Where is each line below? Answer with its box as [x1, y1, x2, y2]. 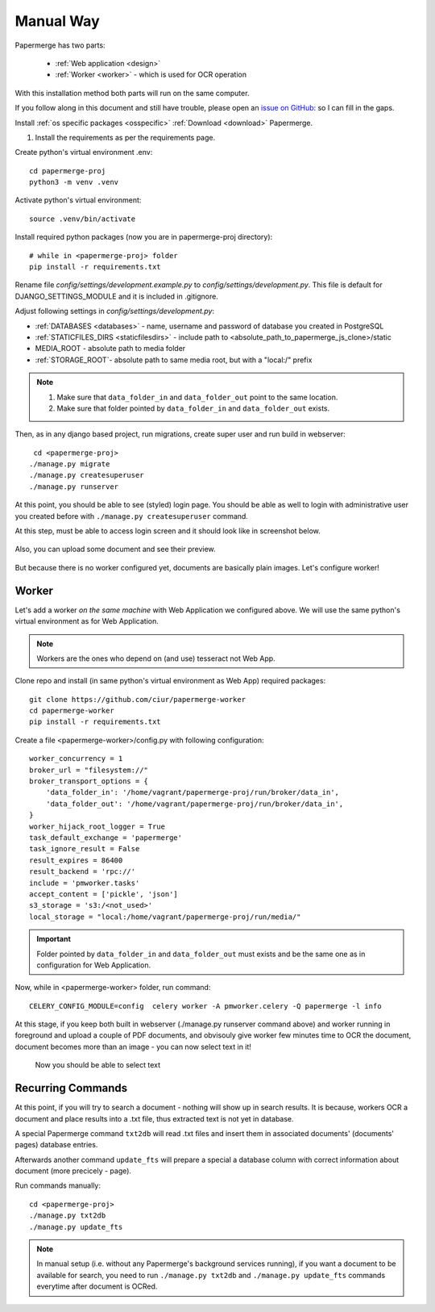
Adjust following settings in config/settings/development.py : [14, 307, 215, 316]
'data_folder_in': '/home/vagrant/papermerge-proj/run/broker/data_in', [45, 788, 340, 797]
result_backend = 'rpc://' [29, 867, 136, 876]
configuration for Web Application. [36, 960, 151, 970]
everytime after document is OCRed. [36, 1281, 158, 1291]
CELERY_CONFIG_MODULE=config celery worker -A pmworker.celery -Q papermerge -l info [29, 1001, 382, 1010]
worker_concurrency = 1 [29, 754, 123, 763]
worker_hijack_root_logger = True [29, 821, 165, 831]
